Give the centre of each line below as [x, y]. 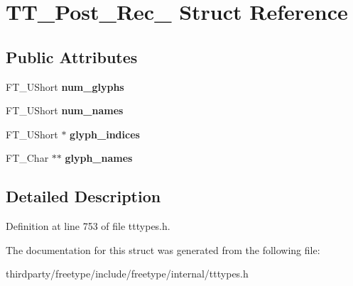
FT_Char [27, 158]
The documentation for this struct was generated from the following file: [163, 249]
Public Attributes [72, 56]
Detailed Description [83, 196]
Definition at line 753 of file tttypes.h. [88, 226]
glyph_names [99, 158]
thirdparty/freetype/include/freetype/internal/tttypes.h [127, 274]
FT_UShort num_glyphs [65, 86]
